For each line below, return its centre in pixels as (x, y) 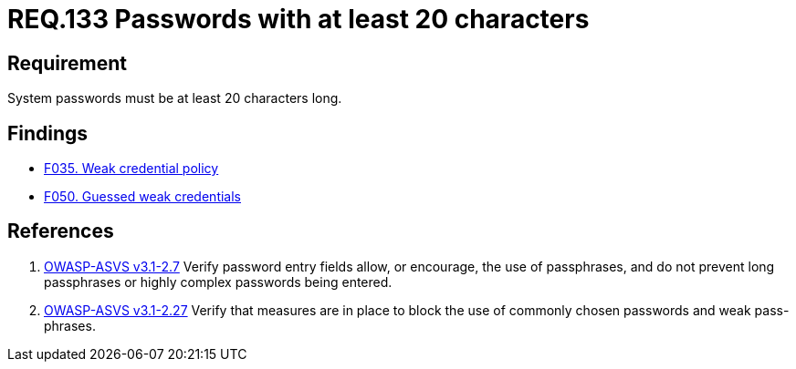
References (61, 231)
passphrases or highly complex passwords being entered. (218, 282)
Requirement (68, 63)
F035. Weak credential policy (131, 169)
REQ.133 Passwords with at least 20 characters (298, 19)
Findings (48, 133)
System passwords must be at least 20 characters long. (175, 98)
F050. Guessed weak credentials (142, 197)
